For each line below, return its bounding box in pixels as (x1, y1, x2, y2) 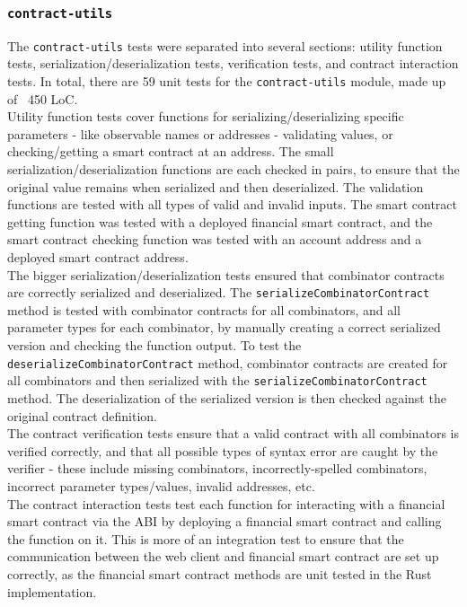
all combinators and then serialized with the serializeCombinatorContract (7, 371, 427, 390)
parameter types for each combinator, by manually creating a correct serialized (7, 318, 441, 337)
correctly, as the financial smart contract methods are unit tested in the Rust (7, 564, 432, 583)
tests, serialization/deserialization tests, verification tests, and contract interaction (7, 54, 459, 73)
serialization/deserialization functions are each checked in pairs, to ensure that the (7, 160, 460, 179)
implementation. (7, 582, 97, 601)
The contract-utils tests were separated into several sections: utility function (7, 36, 443, 55)
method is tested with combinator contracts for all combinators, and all (7, 300, 401, 319)
